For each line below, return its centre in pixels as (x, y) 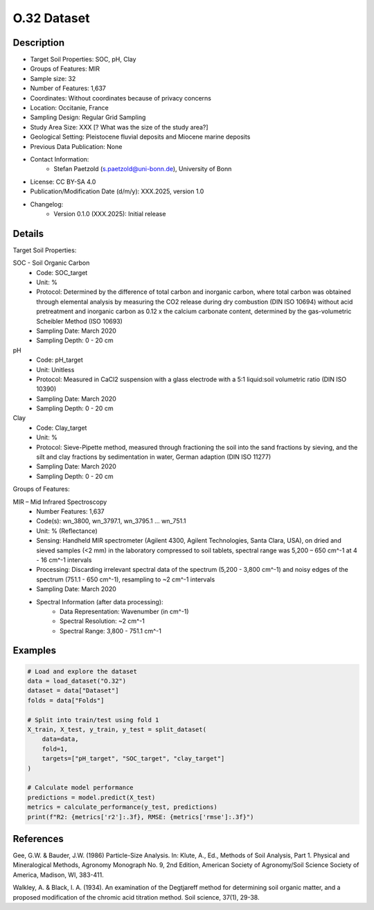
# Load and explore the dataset (82, 671)
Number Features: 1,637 (70, 511)
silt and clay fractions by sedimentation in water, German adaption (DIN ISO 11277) (154, 457)
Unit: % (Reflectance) (67, 531)
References (38, 839)
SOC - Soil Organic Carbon (51, 263)
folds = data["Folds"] (66, 700)
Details (28, 233)
